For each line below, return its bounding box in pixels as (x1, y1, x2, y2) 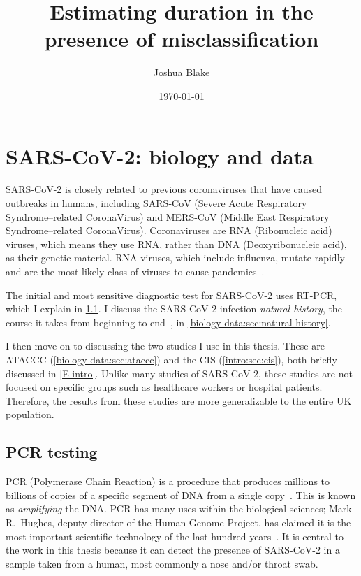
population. (6, 407, 54, 422)
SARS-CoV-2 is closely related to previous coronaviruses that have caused (6, 182, 323, 196)
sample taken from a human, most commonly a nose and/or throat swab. (6, 556, 318, 570)
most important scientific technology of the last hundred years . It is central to (6, 528, 344, 543)
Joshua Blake (153, 65, 210, 80)
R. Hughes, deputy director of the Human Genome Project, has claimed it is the (6, 514, 351, 529)
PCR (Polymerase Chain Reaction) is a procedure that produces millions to (6, 474, 330, 489)
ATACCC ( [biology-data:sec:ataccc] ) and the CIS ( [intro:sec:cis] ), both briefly (6, 352, 337, 366)
